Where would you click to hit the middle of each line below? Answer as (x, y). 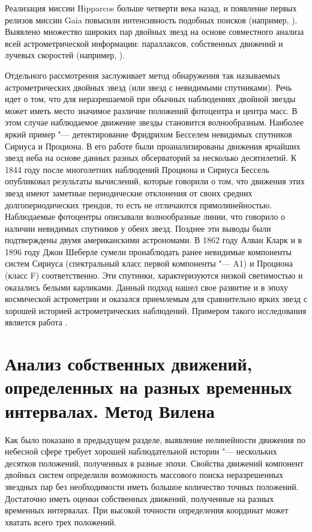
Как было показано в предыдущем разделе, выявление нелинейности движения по (155, 439)
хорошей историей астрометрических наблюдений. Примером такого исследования (156, 310)
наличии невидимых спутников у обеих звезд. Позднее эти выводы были (138, 228)
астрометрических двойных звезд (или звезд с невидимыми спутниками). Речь (148, 87)
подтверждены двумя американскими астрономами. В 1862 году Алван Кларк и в (154, 240)
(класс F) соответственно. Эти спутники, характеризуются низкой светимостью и (154, 275)
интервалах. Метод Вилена (110, 410)
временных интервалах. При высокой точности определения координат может (147, 510)
